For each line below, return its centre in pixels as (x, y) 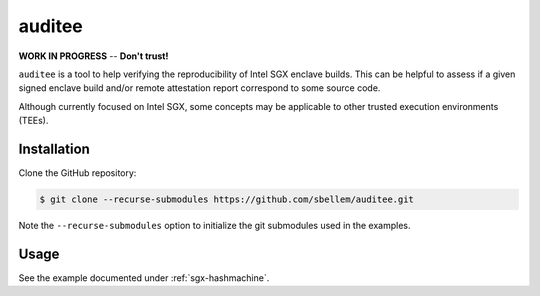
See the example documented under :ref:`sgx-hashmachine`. (144, 277)
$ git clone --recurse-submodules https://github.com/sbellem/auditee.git (227, 199)
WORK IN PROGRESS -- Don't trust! (93, 56)
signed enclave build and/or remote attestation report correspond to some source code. (199, 88)
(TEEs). (33, 121)
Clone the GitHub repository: (77, 173)
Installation (54, 148)
